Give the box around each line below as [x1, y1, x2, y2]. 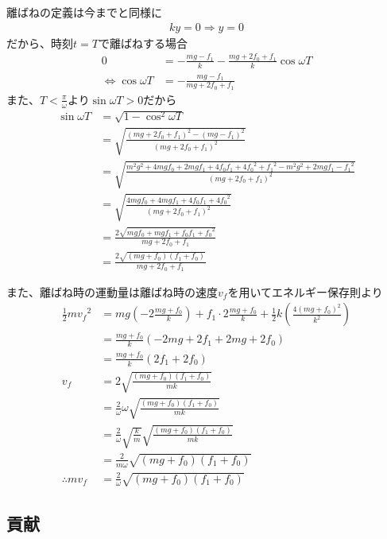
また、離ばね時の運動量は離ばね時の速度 [6, 283, 218, 300]
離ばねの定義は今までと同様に [6, 4, 162, 20]
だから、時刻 [6, 34, 73, 51]
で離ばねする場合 [98, 34, 188, 51]
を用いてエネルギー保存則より [227, 283, 383, 300]
